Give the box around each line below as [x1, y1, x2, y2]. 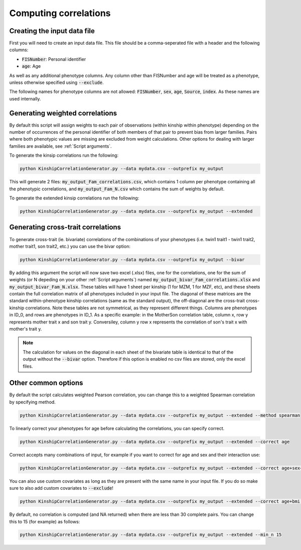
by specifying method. [9, 399, 56, 405]
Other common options [9, 379, 83, 387]
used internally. [9, 95, 41, 101]
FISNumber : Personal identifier [22, 56, 86, 62]
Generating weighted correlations [9, 108, 117, 118]
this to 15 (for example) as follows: [9, 518, 80, 524]
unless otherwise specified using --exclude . [9, 79, 104, 85]
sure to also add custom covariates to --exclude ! [9, 485, 114, 491]
